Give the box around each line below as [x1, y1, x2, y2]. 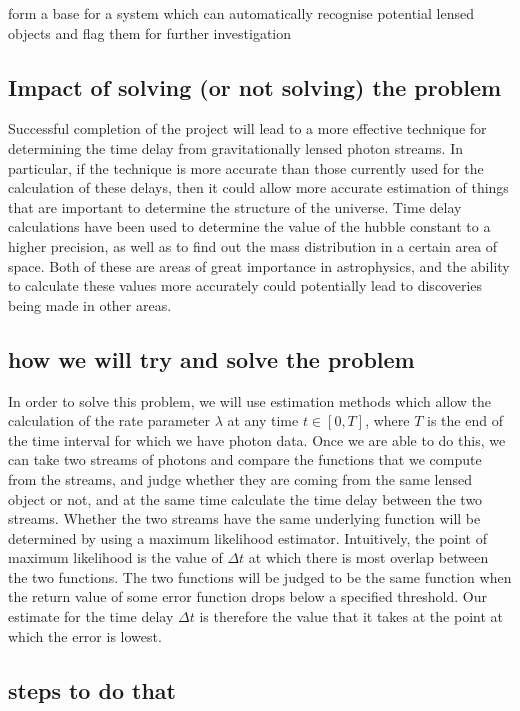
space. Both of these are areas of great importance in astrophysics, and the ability [8, 255, 510, 276]
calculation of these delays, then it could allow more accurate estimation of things [8, 177, 509, 198]
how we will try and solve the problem [8, 343, 415, 374]
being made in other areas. [8, 294, 172, 315]
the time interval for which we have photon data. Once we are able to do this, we [8, 429, 506, 450]
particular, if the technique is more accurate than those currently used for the [8, 157, 484, 178]
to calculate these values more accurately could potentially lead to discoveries [8, 275, 483, 296]
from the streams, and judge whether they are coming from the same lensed [8, 468, 473, 489]
